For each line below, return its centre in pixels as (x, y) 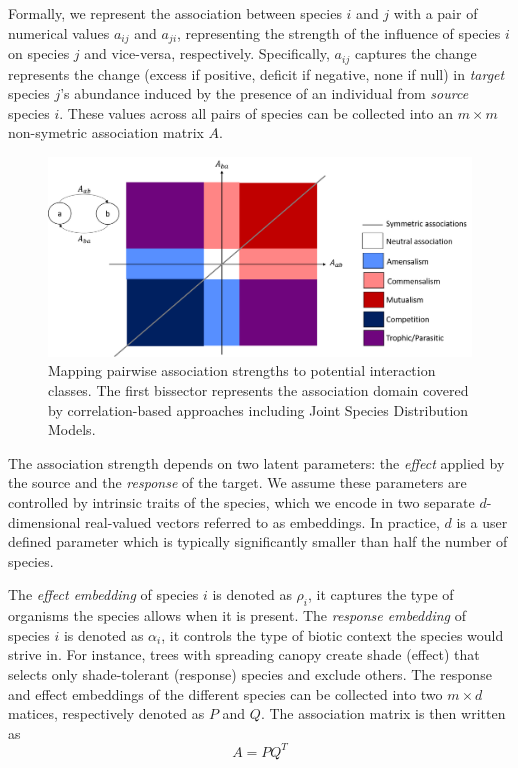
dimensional (44, 521)
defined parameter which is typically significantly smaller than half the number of (258, 541)
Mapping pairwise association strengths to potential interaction (242, 370)
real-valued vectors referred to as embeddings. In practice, (262, 521)
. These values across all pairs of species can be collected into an (256, 112)
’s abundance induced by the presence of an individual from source (264, 93)
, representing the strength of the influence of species (339, 32)
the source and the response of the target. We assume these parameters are (237, 482)
